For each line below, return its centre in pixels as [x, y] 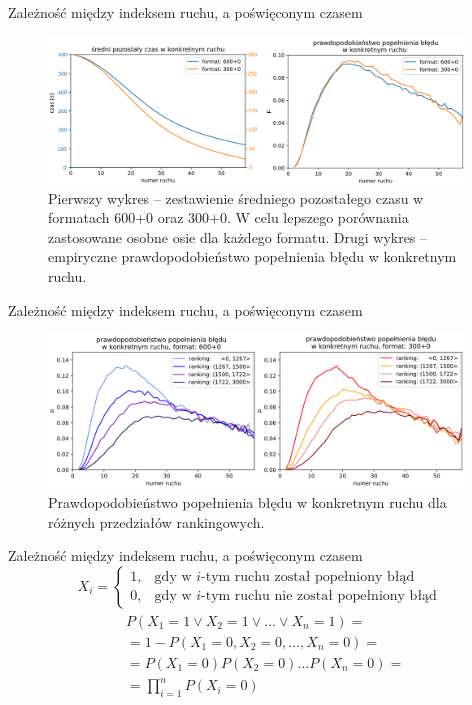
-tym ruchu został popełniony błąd [308, 577]
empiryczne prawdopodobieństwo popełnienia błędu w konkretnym [252, 256]
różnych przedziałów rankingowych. [156, 521]
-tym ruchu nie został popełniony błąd [319, 596]
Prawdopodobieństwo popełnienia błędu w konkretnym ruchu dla [247, 501]
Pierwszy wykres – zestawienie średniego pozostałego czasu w [236, 197]
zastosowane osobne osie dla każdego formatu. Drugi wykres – [238, 236]
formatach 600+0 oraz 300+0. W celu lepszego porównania [228, 217]
